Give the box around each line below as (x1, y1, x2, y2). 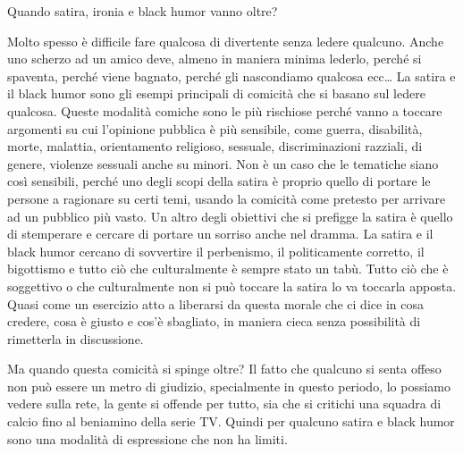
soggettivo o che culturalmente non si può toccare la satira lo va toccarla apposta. (7, 276, 457, 295)
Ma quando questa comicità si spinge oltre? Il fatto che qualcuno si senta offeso (7, 359, 442, 378)
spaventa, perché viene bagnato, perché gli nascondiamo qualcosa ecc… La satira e (7, 66, 456, 85)
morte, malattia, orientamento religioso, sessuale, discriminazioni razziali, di (7, 137, 423, 156)
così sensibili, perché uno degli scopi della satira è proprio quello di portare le (7, 172, 431, 190)
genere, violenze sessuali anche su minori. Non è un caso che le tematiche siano (7, 154, 439, 172)
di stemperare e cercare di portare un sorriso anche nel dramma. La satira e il (7, 224, 434, 243)
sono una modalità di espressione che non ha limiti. (7, 429, 288, 448)
